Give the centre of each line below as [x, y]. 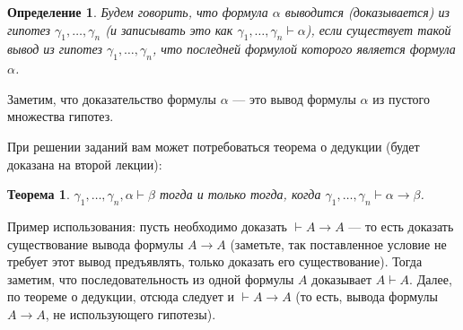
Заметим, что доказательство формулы [112, 98]
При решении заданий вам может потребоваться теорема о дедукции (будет [214, 146]
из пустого [401, 98]
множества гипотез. [61, 116]
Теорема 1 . [39, 194]
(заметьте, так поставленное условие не [338, 243]
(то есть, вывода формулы [367, 296]
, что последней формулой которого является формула [304, 49]
